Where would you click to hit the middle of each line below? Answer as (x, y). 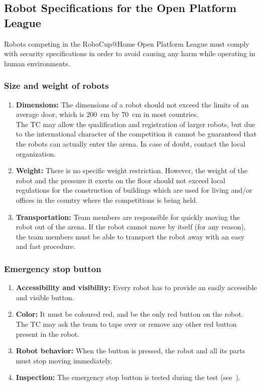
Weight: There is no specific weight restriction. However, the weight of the (132, 170)
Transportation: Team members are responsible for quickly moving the (128, 217)
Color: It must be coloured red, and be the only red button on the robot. (129, 314)
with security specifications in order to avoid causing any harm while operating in (130, 53)
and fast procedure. (46, 246)
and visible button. (45, 297)
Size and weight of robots (56, 86)
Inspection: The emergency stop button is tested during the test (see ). (128, 377)
